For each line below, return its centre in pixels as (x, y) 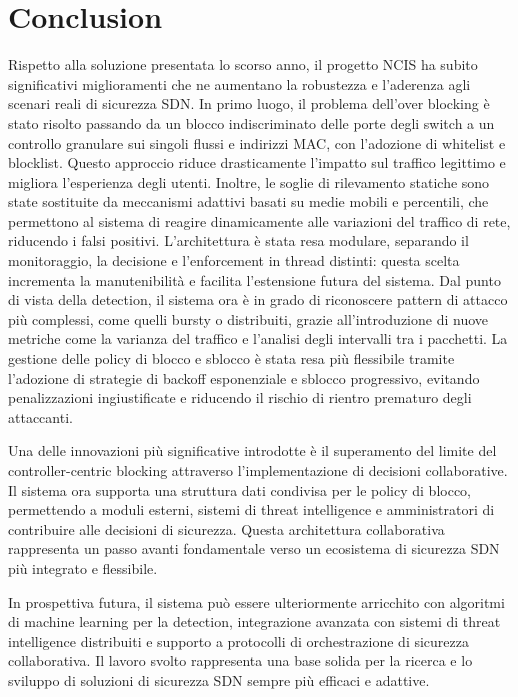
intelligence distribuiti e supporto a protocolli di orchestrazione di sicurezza (239, 640)
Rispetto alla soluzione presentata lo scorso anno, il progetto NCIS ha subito (243, 64)
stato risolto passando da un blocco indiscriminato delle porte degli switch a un (251, 122)
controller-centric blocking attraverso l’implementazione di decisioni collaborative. (258, 470)
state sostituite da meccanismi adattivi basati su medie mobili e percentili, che (248, 201)
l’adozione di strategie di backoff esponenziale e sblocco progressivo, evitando (244, 377)
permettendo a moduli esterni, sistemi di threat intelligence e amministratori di (251, 509)
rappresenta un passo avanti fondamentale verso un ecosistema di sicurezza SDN (254, 548)
